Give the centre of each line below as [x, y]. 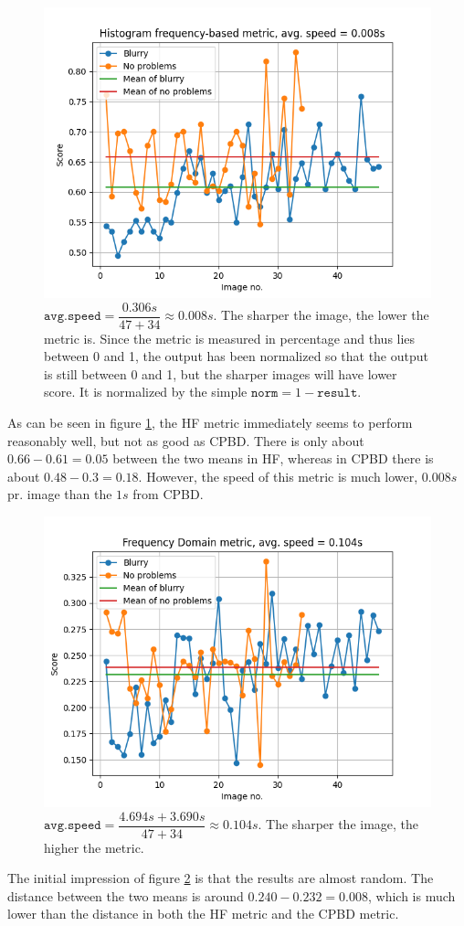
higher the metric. [94, 847]
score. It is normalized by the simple [146, 392]
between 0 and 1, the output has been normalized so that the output [236, 356]
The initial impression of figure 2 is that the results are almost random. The [221, 878]
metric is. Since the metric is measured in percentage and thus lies [230, 338]
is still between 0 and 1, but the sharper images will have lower [221, 373]
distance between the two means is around [126, 895]
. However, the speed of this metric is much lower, [278, 476]
